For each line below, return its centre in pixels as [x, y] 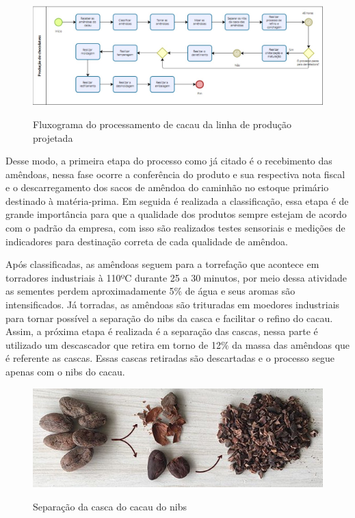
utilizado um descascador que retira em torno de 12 [113, 344]
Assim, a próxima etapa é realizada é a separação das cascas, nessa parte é [162, 331]
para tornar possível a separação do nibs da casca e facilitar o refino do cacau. [169, 318]
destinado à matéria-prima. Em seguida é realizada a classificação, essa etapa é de [177, 200]
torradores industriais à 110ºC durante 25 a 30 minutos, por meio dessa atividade [176, 277]
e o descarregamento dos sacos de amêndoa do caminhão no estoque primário [167, 187]
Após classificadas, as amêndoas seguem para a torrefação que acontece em [162, 264]
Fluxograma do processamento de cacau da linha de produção [162, 124]
